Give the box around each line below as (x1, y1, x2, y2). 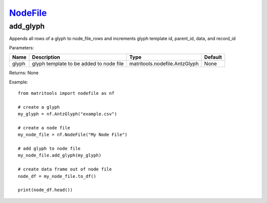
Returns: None (9, 70, 39, 76)
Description (32, 54, 60, 61)
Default (204, 54, 222, 61)
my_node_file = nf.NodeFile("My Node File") (18, 132, 128, 138)
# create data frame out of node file (18, 166, 112, 172)
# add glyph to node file (18, 146, 81, 152)
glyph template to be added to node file (32, 60, 124, 67)
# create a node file (18, 125, 70, 130)
